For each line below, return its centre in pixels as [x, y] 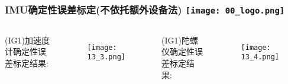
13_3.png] [106, 57]
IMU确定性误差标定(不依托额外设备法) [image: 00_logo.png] [145, 9]
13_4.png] [260, 57]
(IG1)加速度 [27, 40]
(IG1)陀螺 [180, 40]
